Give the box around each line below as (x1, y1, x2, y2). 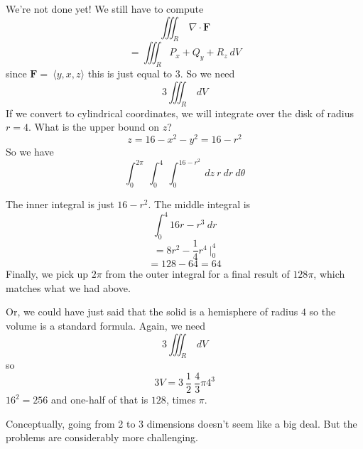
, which (313, 266, 345, 281)
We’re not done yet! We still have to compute (6, 1, 204, 16)
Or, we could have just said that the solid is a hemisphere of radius (6, 304, 298, 319)
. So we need (180, 66, 235, 81)
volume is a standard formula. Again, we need (6, 318, 206, 333)
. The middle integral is (148, 197, 251, 212)
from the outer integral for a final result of (105, 266, 290, 281)
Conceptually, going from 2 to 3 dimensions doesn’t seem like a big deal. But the (6, 416, 357, 431)
